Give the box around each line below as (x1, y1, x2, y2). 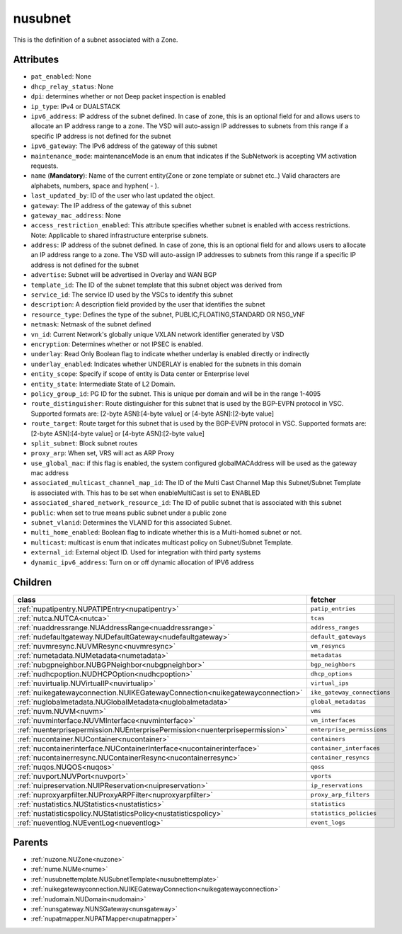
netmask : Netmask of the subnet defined (30, 320, 151, 329)
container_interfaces (310, 744, 380, 752)
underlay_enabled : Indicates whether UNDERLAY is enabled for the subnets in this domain (30, 360, 301, 368)
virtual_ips (310, 680, 350, 687)
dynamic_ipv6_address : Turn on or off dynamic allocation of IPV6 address (30, 558, 255, 566)
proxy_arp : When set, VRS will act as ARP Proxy (30, 449, 175, 457)
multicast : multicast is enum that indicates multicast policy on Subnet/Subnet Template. (30, 538, 293, 547)
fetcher (310, 595, 336, 605)
